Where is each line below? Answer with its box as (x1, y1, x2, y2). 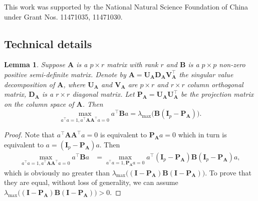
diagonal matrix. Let (72, 89, 135, 99)
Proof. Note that (4, 129, 55, 140)
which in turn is (178, 129, 227, 140)
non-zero (219, 59, 245, 70)
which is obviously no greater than (4, 167, 110, 177)
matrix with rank (107, 59, 158, 70)
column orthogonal (187, 79, 243, 89)
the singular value (179, 69, 233, 79)
